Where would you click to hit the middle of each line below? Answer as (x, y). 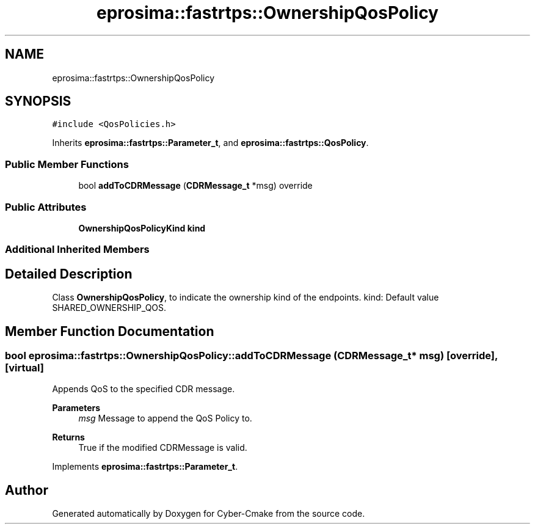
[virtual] (24, 368)
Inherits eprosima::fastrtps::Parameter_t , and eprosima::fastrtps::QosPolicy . (210, 143)
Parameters (76, 408)
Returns (68, 437)
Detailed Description (69, 274)
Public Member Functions (67, 164)
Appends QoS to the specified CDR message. (144, 389)
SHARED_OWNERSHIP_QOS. (109, 308)
